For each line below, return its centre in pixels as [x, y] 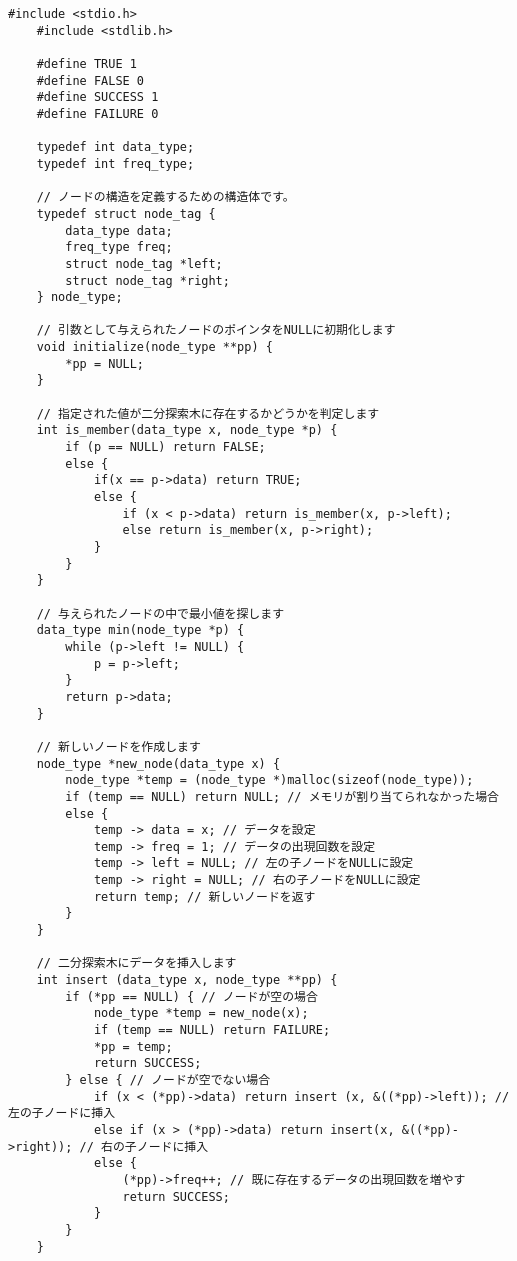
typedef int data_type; [115, 147]
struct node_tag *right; [147, 280]
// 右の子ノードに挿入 [144, 1146]
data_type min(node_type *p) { [140, 630]
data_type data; [119, 230]
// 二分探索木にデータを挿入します [136, 963]
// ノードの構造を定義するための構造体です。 [165, 197]
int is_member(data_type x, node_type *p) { [187, 430]
